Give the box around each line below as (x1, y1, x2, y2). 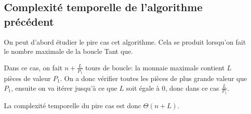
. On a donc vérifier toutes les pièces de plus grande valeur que (60, 73, 247, 83)
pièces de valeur (4, 73, 51, 83)
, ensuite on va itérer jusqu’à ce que (11, 82, 117, 93)
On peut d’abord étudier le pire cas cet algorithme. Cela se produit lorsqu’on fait (4, 36, 246, 47)
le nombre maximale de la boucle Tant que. (4, 46, 133, 56)
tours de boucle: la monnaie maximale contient (85, 62, 225, 72)
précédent (4, 14, 54, 29)
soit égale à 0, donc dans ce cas (126, 82, 219, 93)
